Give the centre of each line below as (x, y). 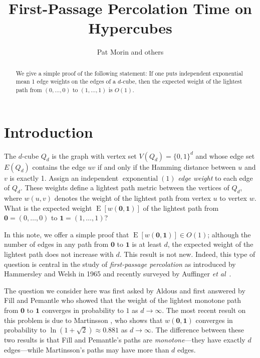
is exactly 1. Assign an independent (64, 177)
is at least (147, 244)
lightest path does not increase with (59, 254)
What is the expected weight (48, 208)
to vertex (233, 198)
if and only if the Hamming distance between (167, 166)
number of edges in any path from (56, 244)
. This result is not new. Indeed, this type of (187, 254)
